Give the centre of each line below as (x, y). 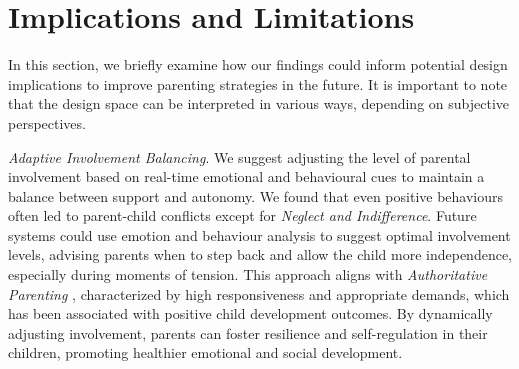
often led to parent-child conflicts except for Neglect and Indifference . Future (242, 215)
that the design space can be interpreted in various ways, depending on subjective (259, 103)
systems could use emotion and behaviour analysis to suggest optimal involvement (259, 234)
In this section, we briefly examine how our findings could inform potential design (258, 64)
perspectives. (47, 122)
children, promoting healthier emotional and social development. (205, 352)
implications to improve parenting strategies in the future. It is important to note (258, 83)
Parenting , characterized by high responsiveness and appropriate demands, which (259, 293)
